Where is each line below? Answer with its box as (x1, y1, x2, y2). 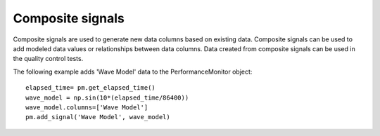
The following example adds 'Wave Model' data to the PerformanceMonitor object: (13, 67, 253, 76)
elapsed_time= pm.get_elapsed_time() (25, 84, 156, 92)
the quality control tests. (13, 55, 84, 63)
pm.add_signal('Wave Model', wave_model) (25, 113, 170, 121)
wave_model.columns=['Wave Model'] (25, 103, 148, 111)
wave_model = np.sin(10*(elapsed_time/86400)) (25, 93, 189, 102)
